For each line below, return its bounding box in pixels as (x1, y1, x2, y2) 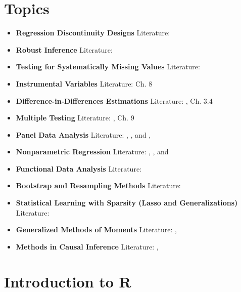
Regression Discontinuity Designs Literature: (16, 27, 170, 38)
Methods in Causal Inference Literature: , (16, 241, 159, 252)
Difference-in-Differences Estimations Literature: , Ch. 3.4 (16, 95, 213, 106)
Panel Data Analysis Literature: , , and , (16, 129, 151, 140)
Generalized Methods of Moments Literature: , (16, 224, 177, 235)
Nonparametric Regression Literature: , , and (16, 146, 169, 157)
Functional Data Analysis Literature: (16, 163, 141, 174)
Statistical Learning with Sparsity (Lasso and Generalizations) (16, 197, 238, 208)
